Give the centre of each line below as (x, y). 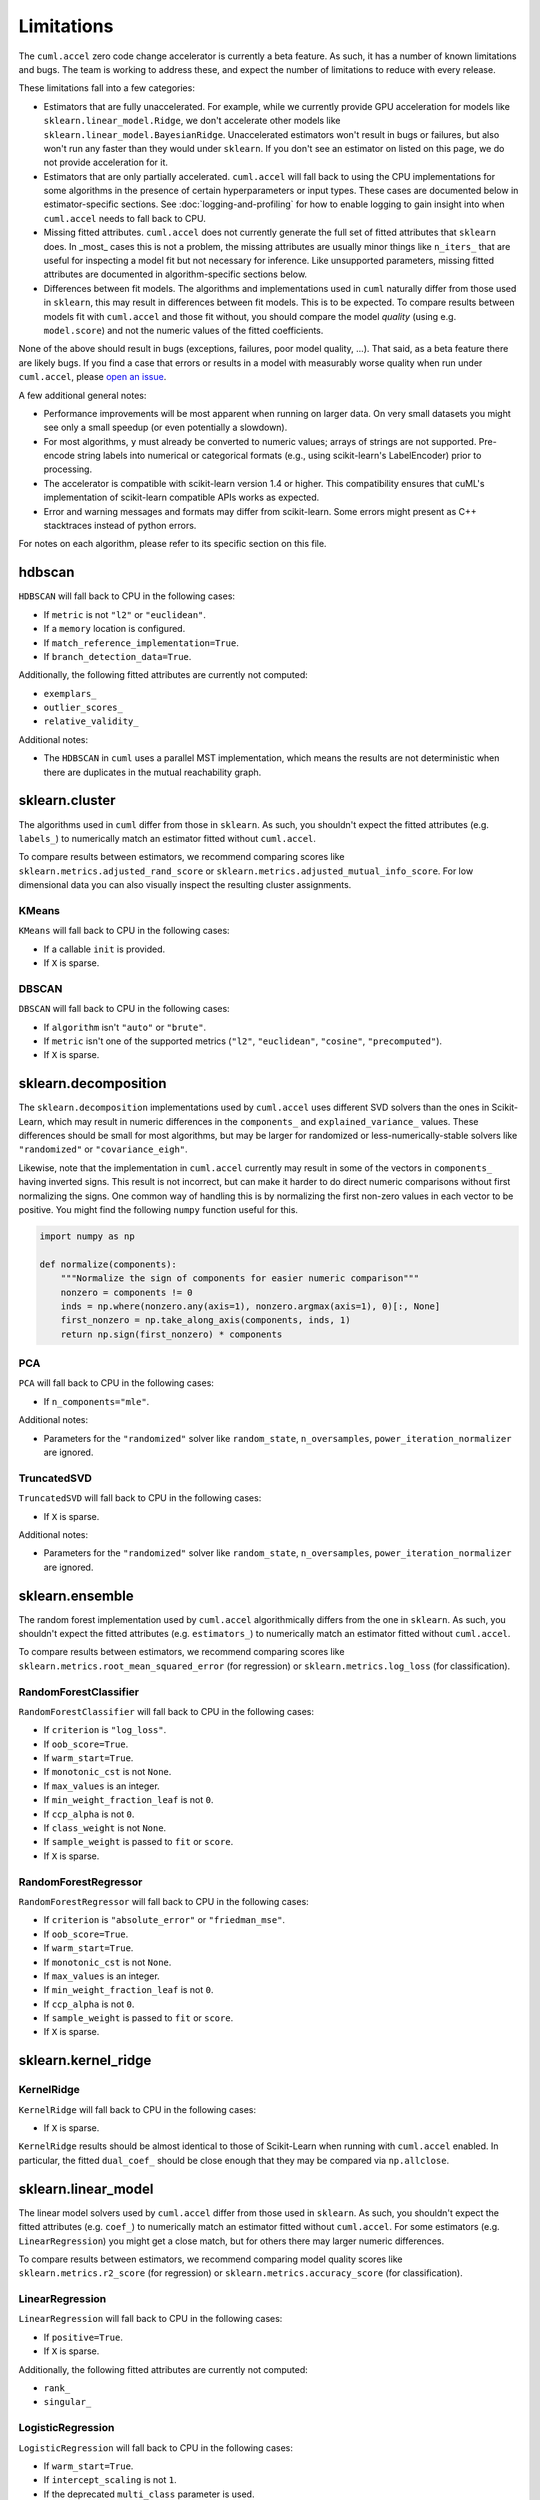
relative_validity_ (91, 721)
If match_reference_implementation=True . (141, 642)
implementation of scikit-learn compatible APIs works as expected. (181, 497)
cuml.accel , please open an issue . (92, 377)
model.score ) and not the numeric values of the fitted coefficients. (183, 330)
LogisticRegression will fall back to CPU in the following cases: (156, 2447)
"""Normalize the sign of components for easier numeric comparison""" (240, 1278)
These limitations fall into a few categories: (106, 88)
